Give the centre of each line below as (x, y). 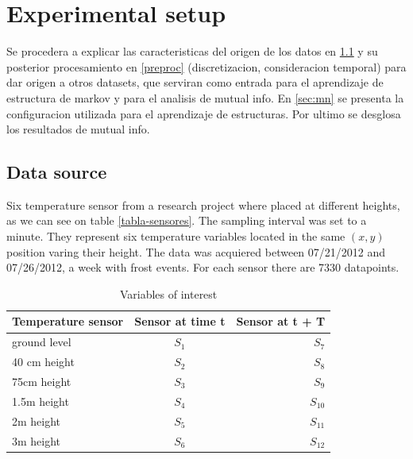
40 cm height (43, 362)
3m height (37, 440)
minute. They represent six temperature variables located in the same (176, 236)
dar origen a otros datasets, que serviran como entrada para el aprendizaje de (195, 82)
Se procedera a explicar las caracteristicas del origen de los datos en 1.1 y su (192, 51)
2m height (37, 420)
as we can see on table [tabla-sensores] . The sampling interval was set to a (187, 220)
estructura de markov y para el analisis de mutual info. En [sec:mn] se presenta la (205, 97)
